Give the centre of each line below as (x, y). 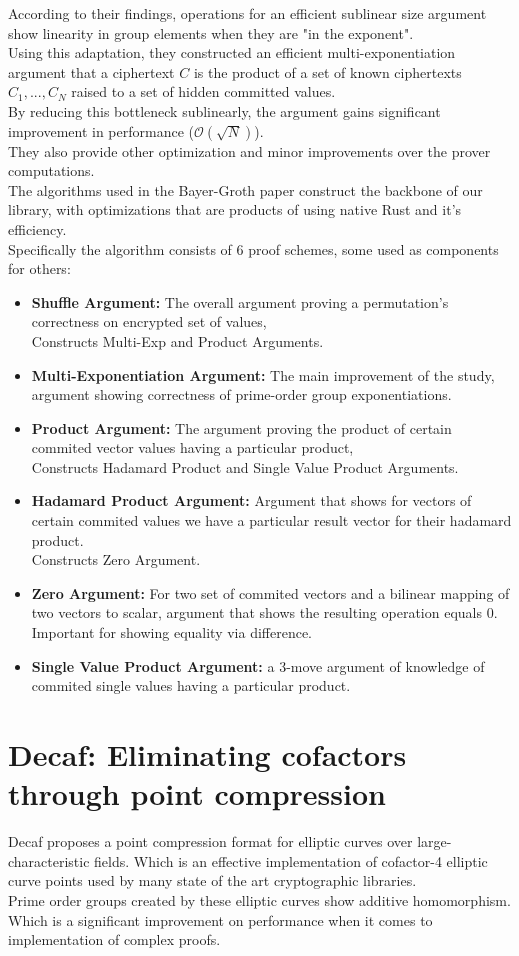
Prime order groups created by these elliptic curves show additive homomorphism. (259, 899)
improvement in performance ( (101, 130)
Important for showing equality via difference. (172, 632)
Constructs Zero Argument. (116, 559)
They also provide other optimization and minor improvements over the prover (249, 150)
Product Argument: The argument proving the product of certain (241, 427)
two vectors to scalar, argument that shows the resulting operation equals (256, 612)
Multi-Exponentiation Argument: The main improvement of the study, (263, 374)
